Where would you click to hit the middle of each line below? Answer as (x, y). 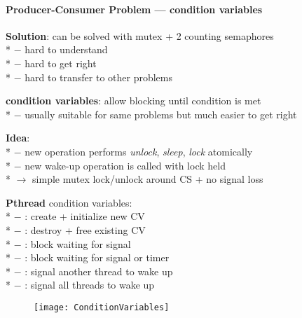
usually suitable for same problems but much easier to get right (161, 114)
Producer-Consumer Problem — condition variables (134, 9)
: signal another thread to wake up (99, 271)
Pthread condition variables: (69, 202)
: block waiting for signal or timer (97, 257)
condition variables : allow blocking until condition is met (133, 101)
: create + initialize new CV (85, 216)
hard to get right (61, 63)
